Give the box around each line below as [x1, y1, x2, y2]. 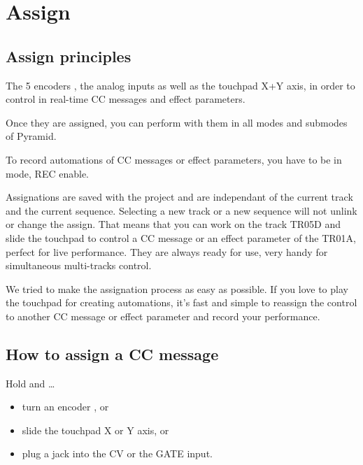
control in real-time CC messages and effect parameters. [6, 92, 245, 106]
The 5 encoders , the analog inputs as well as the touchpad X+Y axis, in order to [6, 78, 355, 92]
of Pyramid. [6, 129, 57, 143]
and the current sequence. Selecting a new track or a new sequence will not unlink [6, 203, 357, 217]
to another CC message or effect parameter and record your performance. [6, 308, 320, 323]
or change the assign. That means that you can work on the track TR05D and [6, 217, 341, 231]
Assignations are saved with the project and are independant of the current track [6, 189, 353, 204]
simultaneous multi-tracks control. [6, 258, 152, 273]
